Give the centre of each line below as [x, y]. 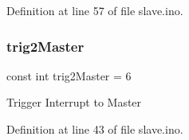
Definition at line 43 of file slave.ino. [95, 129]
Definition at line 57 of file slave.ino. [95, 10]
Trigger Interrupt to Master [74, 102]
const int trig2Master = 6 [69, 75]
